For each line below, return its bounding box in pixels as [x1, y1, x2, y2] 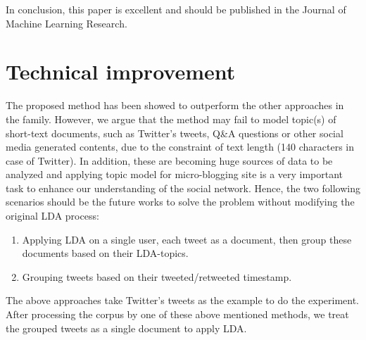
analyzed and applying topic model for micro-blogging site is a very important [6, 167, 343, 182]
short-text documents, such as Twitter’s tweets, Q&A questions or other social [6, 125, 343, 140]
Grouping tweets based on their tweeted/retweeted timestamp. [22, 269, 292, 284]
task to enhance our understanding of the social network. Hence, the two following [6, 180, 360, 195]
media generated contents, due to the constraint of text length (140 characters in [6, 139, 355, 154]
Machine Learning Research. [6, 15, 127, 30]
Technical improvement [6, 57, 236, 86]
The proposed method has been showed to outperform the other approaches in [6, 98, 344, 113]
